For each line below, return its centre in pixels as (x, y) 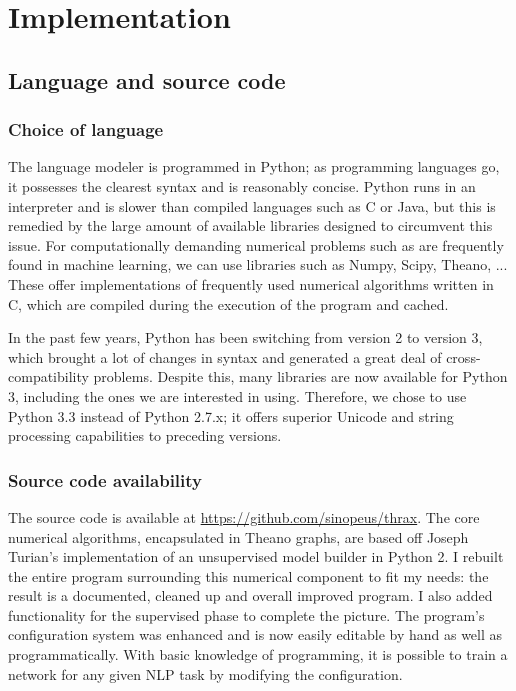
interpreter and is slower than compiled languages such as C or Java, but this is (252, 205)
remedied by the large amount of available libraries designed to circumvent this (250, 225)
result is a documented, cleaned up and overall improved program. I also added (250, 595)
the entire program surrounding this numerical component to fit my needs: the (248, 575)
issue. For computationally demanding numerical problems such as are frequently (256, 244)
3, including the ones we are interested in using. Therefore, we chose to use (237, 395)
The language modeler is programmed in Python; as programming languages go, (254, 166)
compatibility (48, 376)
